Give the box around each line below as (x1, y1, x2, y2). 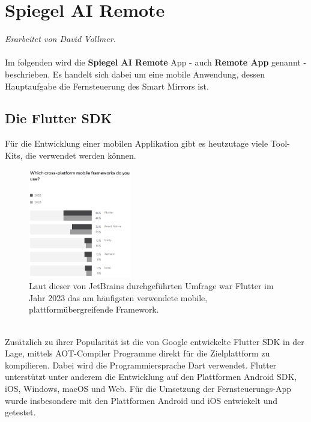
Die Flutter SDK (5, 109, 112, 127)
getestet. (5, 406, 36, 418)
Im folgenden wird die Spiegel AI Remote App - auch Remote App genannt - (5, 56, 307, 69)
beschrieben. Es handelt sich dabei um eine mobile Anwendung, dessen (5, 67, 265, 80)
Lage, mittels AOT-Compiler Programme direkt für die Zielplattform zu (5, 347, 270, 359)
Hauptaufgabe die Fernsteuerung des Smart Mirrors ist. (5, 79, 209, 92)
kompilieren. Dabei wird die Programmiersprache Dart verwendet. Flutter (5, 358, 277, 371)
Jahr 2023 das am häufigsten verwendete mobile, (29, 291, 208, 304)
